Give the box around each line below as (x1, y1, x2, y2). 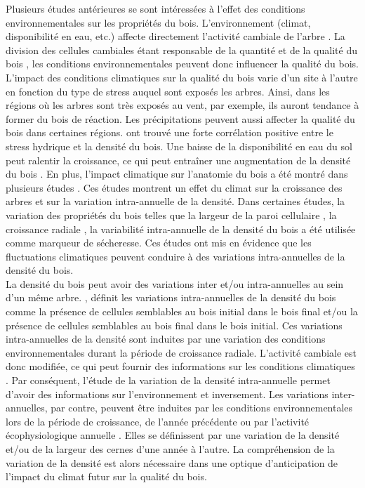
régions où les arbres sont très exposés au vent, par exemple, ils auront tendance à (6, 98, 359, 112)
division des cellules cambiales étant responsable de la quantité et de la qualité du (6, 42, 357, 57)
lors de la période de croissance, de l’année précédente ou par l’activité (6, 414, 310, 428)
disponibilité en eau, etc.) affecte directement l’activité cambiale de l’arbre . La (6, 29, 345, 44)
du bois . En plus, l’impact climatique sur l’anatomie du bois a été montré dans (6, 166, 348, 181)
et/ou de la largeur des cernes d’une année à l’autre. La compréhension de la (6, 442, 335, 456)
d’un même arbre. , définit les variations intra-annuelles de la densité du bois (6, 290, 336, 305)
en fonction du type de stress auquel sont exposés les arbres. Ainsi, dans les (6, 84, 330, 98)
